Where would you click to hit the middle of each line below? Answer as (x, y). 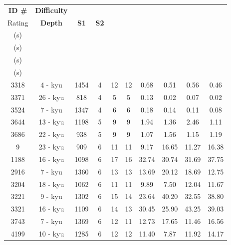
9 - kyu (51, 196)
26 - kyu (51, 97)
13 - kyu (51, 122)
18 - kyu (51, 184)
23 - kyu (51, 147)
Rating (18, 22)
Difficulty (51, 10)
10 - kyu (51, 233)
